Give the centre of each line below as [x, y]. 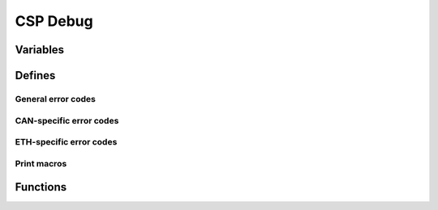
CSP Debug [54, 21]
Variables [40, 50]
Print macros [41, 163]
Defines [35, 76]
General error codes [56, 99]
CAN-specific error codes [67, 120]
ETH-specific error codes [66, 142]
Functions [41, 187]
